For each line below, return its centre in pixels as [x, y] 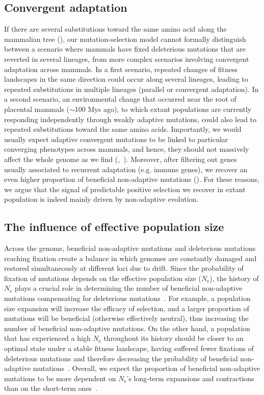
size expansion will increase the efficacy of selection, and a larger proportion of [127, 308]
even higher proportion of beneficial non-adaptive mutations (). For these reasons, [132, 179]
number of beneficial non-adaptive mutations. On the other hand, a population [127, 328]
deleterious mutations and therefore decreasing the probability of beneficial [121, 358]
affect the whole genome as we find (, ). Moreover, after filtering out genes [121, 159]
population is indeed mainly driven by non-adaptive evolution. [101, 199]
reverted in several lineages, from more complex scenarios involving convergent [127, 59]
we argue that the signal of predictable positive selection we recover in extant [125, 189]
